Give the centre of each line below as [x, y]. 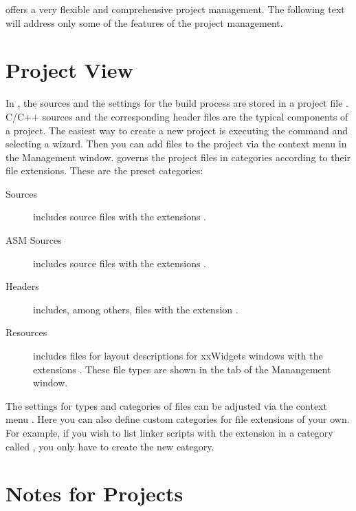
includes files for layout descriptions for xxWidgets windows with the [178, 356]
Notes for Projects [94, 493]
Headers [22, 286]
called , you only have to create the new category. [110, 446]
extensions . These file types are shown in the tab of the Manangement [182, 369]
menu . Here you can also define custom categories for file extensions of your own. [178, 419]
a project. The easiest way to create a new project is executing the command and [177, 130]
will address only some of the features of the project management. [144, 22]
